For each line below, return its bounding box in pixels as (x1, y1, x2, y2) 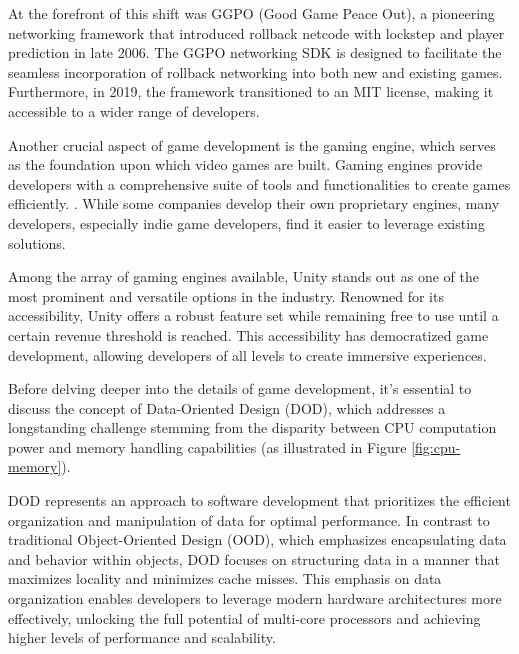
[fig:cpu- (411, 436, 461, 457)
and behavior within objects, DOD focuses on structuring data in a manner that (8, 548, 501, 569)
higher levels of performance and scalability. (8, 627, 276, 648)
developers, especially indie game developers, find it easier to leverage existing (8, 212, 485, 233)
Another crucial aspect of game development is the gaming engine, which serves (8, 134, 496, 155)
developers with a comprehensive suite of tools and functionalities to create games (8, 173, 511, 194)
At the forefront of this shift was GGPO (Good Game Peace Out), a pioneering (8, 3, 495, 23)
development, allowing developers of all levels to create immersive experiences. (8, 344, 487, 365)
